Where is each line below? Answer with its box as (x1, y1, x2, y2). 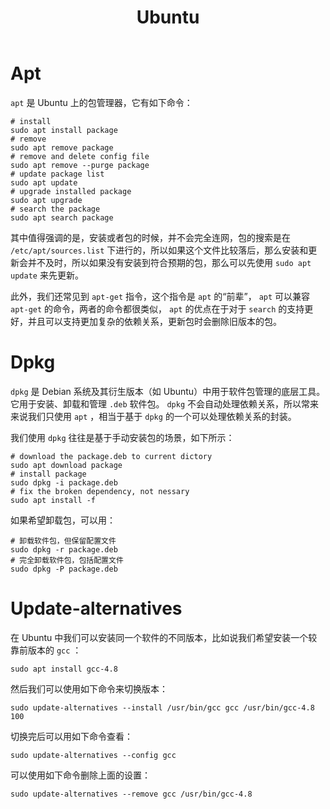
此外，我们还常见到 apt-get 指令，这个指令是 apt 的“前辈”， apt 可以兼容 (10, 290, 311, 302)
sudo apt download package (10, 460, 123, 470)
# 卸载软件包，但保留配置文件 (10, 536, 117, 546)
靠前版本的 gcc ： (10, 644, 82, 656)
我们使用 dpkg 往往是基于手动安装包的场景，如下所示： (10, 431, 235, 443)
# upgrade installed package (10, 186, 132, 196)
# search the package (10, 204, 101, 214)
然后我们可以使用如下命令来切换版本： (10, 682, 168, 695)
